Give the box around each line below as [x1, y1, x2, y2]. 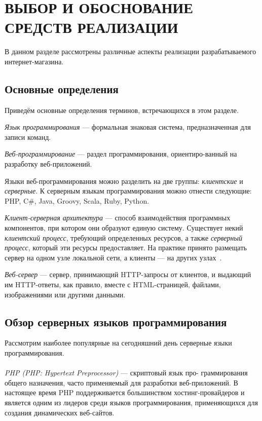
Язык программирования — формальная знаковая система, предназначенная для [5, 122, 251, 132]
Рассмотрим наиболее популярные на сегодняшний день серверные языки [5, 337, 232, 348]
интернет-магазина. [5, 56, 64, 66]
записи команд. [5, 131, 51, 142]
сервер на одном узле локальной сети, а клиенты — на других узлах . [5, 252, 222, 262]
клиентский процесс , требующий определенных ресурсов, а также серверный [5, 232, 242, 243]
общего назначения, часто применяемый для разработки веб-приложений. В [5, 377, 238, 388]
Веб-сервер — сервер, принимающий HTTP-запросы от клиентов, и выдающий [5, 269, 251, 280]
